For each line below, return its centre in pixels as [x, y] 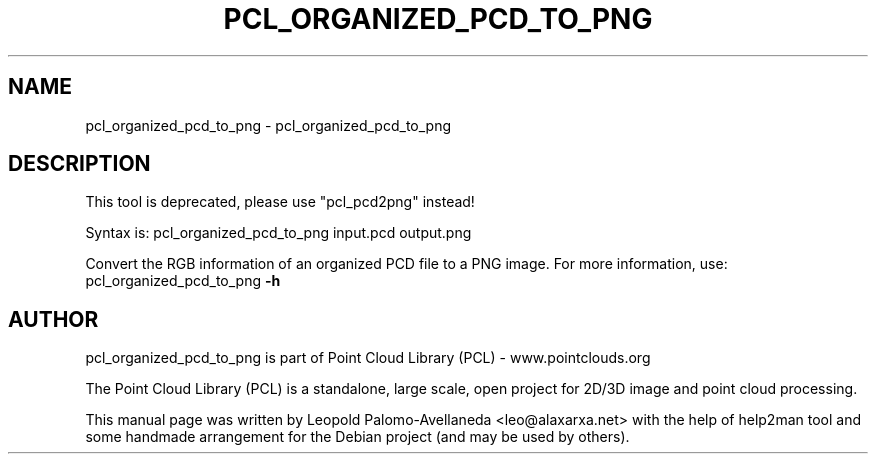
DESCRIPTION [79, 164]
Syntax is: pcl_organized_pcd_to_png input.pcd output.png [278, 233]
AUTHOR [53, 319]
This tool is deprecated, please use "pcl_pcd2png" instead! [280, 202]
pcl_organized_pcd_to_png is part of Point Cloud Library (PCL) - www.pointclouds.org [368, 358]
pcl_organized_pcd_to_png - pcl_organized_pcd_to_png [268, 125]
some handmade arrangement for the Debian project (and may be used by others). [357, 437]
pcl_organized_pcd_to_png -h [183, 281]
